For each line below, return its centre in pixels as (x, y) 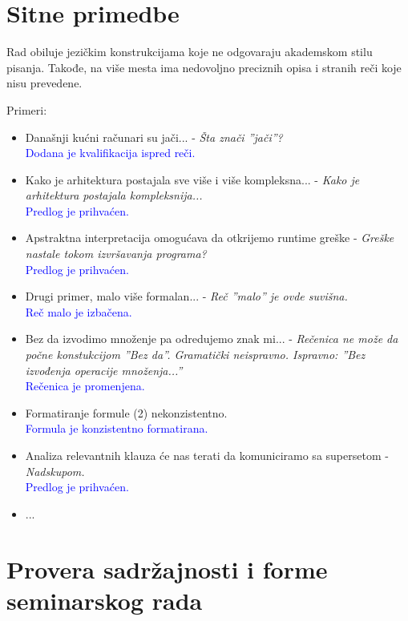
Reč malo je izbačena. (79, 311)
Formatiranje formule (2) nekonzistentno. (126, 412)
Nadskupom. (55, 471)
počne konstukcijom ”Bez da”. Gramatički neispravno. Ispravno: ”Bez (195, 355)
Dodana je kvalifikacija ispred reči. (110, 153)
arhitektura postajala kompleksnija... (114, 195)
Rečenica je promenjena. (85, 386)
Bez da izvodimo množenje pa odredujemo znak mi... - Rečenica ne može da (212, 339)
